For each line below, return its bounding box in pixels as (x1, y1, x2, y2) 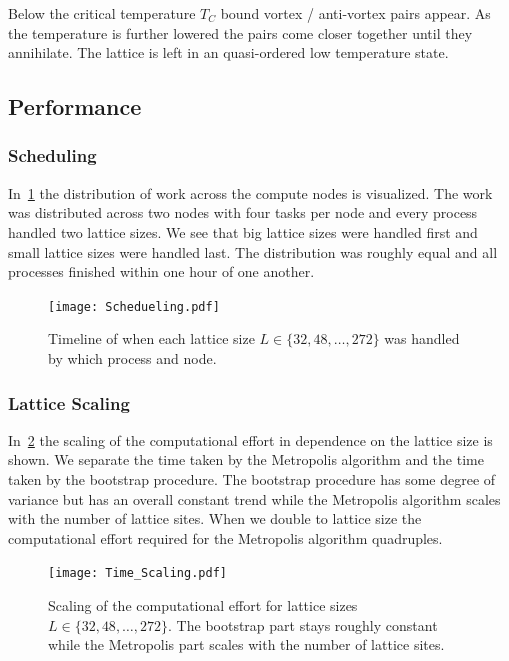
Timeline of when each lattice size (48, 328, 255, 349)
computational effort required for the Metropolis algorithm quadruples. (8, 527, 443, 548)
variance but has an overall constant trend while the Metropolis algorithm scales (8, 488, 501, 509)
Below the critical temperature (8, 3, 196, 23)
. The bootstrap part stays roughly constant (168, 614, 438, 635)
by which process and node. (48, 348, 217, 368)
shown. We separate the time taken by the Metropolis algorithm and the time (8, 449, 484, 470)
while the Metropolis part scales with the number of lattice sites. (48, 634, 445, 655)
